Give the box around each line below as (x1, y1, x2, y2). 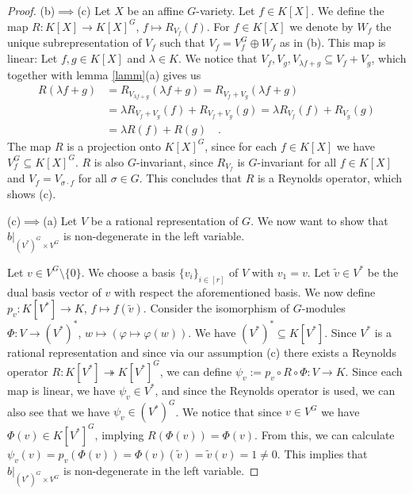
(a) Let (43, 212, 78, 228)
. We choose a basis (81, 263, 176, 280)
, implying (94, 426, 144, 442)
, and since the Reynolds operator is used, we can (155, 381, 396, 398)
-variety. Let (196, 2, 255, 18)
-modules (301, 300, 346, 316)
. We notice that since (175, 403, 282, 419)
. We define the (311, 2, 384, 18)
